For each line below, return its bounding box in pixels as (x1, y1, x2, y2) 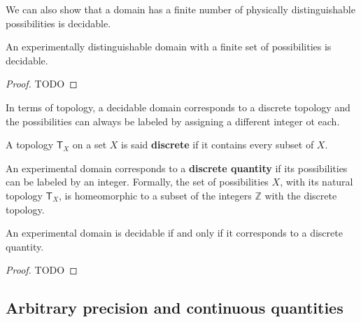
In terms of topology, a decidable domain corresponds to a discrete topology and (6, 99, 351, 114)
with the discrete (264, 188, 337, 202)
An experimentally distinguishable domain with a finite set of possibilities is (6, 39, 332, 54)
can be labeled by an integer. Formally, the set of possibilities (6, 174, 269, 189)
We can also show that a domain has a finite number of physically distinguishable (6, 2, 355, 16)
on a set (72, 137, 107, 152)
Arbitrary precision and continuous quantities (6, 297, 344, 318)
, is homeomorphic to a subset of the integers (59, 188, 252, 202)
